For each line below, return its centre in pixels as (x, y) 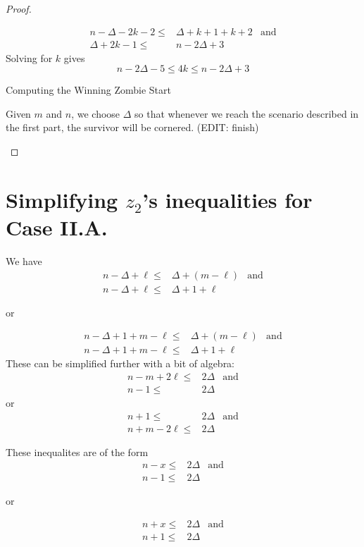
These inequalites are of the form (77, 451)
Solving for (29, 57)
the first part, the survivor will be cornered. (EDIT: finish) (132, 127)
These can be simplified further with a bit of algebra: (120, 363)
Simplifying (62, 199)
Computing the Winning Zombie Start (88, 90)
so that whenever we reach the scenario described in (247, 113)
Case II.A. (57, 227)
